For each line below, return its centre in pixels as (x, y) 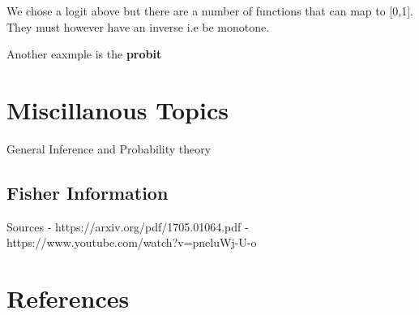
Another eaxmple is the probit (84, 54)
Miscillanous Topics (118, 109)
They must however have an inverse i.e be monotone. (138, 26)
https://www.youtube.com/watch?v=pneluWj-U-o (132, 242)
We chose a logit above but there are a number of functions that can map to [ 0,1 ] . (210, 11)
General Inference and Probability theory (109, 148)
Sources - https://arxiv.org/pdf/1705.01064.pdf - (128, 226)
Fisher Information (88, 192)
